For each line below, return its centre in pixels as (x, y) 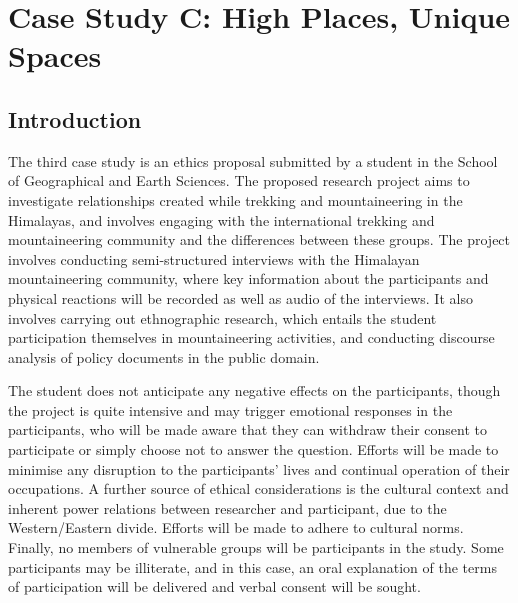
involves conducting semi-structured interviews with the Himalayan (214, 258)
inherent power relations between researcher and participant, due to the (227, 507)
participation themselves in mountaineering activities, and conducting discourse (251, 337)
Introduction (75, 118)
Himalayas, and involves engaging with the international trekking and (221, 219)
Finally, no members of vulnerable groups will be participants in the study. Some (256, 547)
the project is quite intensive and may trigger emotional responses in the (230, 409)
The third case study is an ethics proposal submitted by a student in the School (253, 160)
